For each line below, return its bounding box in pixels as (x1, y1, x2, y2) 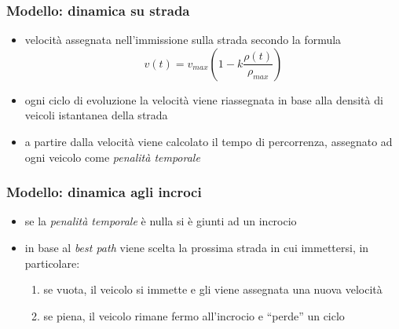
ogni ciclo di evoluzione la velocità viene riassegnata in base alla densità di (24, 91, 383, 108)
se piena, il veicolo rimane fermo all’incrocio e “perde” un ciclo (43, 307, 345, 324)
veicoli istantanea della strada (24, 107, 168, 123)
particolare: (24, 254, 80, 271)
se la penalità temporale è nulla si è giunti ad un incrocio (24, 213, 297, 229)
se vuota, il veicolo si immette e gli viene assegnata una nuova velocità (43, 281, 383, 298)
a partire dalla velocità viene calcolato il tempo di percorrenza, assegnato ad (24, 133, 393, 149)
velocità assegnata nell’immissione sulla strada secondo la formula (24, 31, 342, 48)
